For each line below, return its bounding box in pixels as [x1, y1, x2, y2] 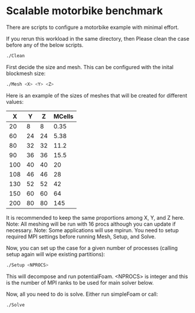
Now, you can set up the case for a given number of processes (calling [6, 244, 178, 252]
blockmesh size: [6, 70, 46, 77]
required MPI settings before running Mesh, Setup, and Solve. [6, 233, 156, 240]
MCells [53, 112, 74, 120]
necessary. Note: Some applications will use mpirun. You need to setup [6, 226, 179, 234]
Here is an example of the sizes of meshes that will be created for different [6, 92, 187, 99]
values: [6, 98, 24, 105]
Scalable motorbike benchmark [6, 4, 163, 18]
